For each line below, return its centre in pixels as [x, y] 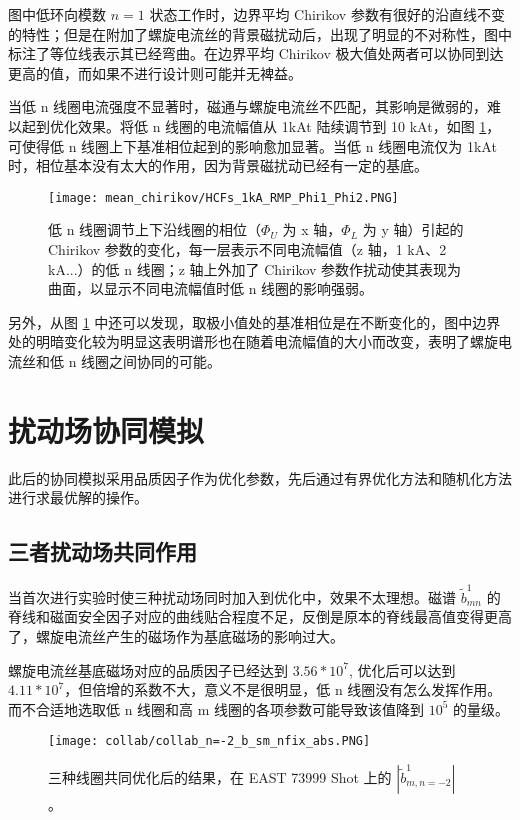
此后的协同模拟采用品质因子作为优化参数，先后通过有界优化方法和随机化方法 [260, 477]
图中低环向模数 [57, 14]
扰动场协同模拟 [106, 429]
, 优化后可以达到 [402, 669]
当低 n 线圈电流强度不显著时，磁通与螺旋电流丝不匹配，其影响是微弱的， [248, 106]
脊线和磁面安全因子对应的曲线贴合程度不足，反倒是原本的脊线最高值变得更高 [260, 616]
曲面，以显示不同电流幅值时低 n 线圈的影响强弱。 [211, 288]
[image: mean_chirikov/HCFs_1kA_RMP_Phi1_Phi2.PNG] [223, 197]
